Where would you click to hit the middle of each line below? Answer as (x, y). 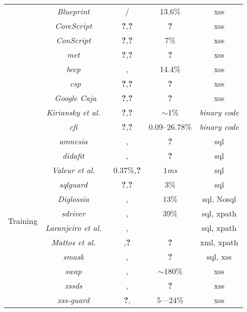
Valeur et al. (74, 170)
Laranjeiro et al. (74, 228)
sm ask (73, 257)
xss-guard (73, 300)
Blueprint (74, 11)
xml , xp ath (219, 242)
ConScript (73, 40)
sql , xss (219, 257)
